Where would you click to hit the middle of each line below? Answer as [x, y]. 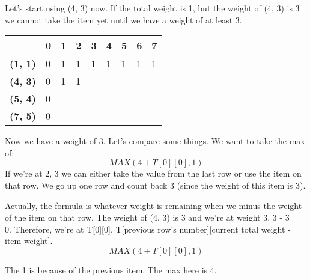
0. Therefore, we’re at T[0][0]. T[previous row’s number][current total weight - [148, 229]
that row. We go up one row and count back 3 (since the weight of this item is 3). [155, 185]
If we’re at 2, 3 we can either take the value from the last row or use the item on [153, 173]
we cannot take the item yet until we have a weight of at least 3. [123, 20]
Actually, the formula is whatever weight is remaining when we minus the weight [153, 205]
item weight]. [29, 241]
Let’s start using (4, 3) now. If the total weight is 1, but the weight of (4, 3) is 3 [152, 8]
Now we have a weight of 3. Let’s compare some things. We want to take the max [155, 141]
